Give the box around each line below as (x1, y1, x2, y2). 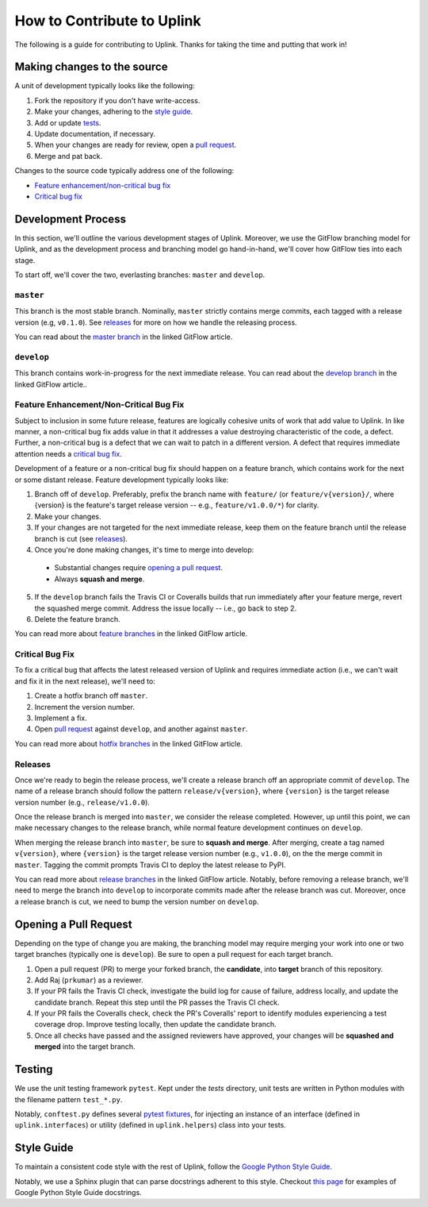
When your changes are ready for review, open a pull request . (34, 140, 237, 150)
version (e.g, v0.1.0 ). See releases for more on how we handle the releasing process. (14, 318, 297, 327)
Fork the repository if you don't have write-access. (34, 95, 201, 105)
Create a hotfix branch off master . (34, 691, 148, 700)
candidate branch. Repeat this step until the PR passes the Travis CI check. (34, 997, 281, 1007)
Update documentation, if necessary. (34, 129, 156, 139)
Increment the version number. (34, 702, 135, 711)
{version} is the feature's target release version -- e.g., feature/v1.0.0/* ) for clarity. (34, 500, 319, 510)
